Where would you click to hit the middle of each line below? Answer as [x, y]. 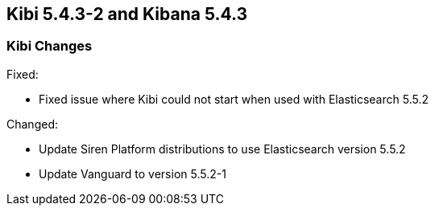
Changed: [32, 124]
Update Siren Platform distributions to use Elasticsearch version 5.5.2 [222, 149]
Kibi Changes [50, 46]
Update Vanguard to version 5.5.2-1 [133, 173]
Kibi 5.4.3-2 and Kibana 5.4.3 [127, 14]
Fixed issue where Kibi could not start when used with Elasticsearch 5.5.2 [234, 99]
